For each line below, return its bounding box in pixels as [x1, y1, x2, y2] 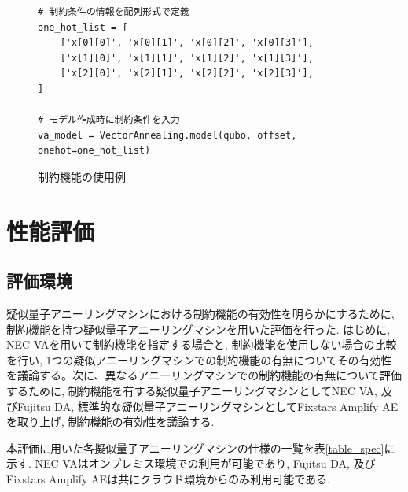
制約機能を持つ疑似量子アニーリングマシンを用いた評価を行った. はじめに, [6, 320, 391, 337]
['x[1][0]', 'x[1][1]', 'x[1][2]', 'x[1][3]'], [60, 52, 314, 64]
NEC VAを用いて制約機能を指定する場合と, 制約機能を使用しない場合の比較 [6, 336, 397, 353]
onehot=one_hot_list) [38, 145, 151, 157]
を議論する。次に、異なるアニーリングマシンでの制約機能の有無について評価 [6, 367, 402, 383]
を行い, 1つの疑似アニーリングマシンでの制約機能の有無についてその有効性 [6, 351, 392, 368]
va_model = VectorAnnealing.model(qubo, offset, [38, 129, 297, 141]
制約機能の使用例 [38, 168, 126, 184]
